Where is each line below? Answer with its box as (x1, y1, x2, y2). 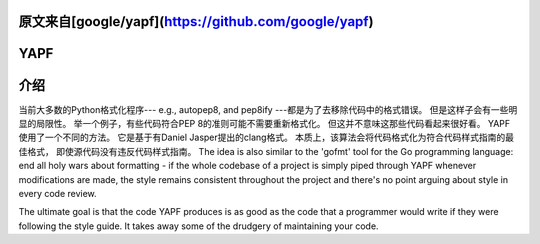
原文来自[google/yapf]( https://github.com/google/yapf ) (18, 13, 374, 30)
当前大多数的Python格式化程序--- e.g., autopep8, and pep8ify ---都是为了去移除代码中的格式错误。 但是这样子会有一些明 (18, 103, 518, 115)
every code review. (18, 187, 97, 199)
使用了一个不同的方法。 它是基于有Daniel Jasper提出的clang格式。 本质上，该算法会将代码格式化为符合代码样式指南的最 (18, 131, 515, 144)
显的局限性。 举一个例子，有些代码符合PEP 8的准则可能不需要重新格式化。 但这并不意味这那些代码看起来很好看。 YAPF (18, 117, 511, 129)
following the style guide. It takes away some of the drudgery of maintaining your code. (18, 220, 379, 232)
